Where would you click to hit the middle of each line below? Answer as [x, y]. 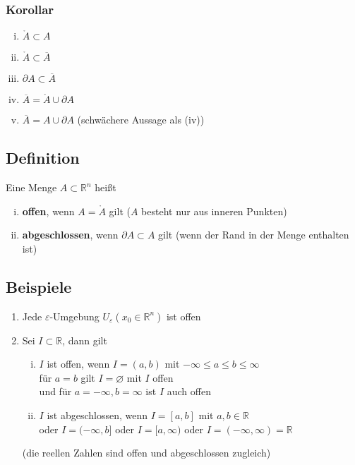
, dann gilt [85, 340]
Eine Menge [31, 187]
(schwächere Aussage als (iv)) [141, 120]
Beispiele [39, 286]
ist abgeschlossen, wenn [97, 415]
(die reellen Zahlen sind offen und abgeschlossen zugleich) [146, 453]
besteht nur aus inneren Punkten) [214, 211]
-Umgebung [74, 316]
